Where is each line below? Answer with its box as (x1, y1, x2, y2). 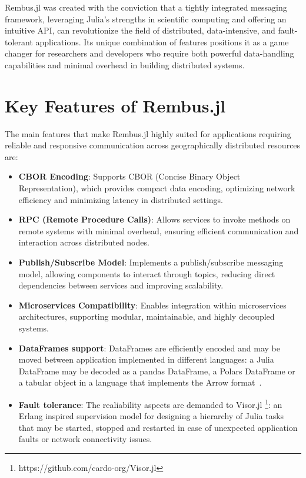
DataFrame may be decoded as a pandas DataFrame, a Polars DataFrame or (18, 364, 295, 377)
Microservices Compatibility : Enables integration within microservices (18, 298, 287, 311)
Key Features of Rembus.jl (5, 93, 226, 117)
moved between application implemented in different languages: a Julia (18, 353, 274, 366)
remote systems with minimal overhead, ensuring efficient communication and (18, 224, 299, 237)
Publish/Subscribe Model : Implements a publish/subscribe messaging (18, 256, 284, 268)
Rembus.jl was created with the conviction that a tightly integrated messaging (5, 1, 287, 13)
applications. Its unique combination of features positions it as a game (35, 35, 289, 48)
